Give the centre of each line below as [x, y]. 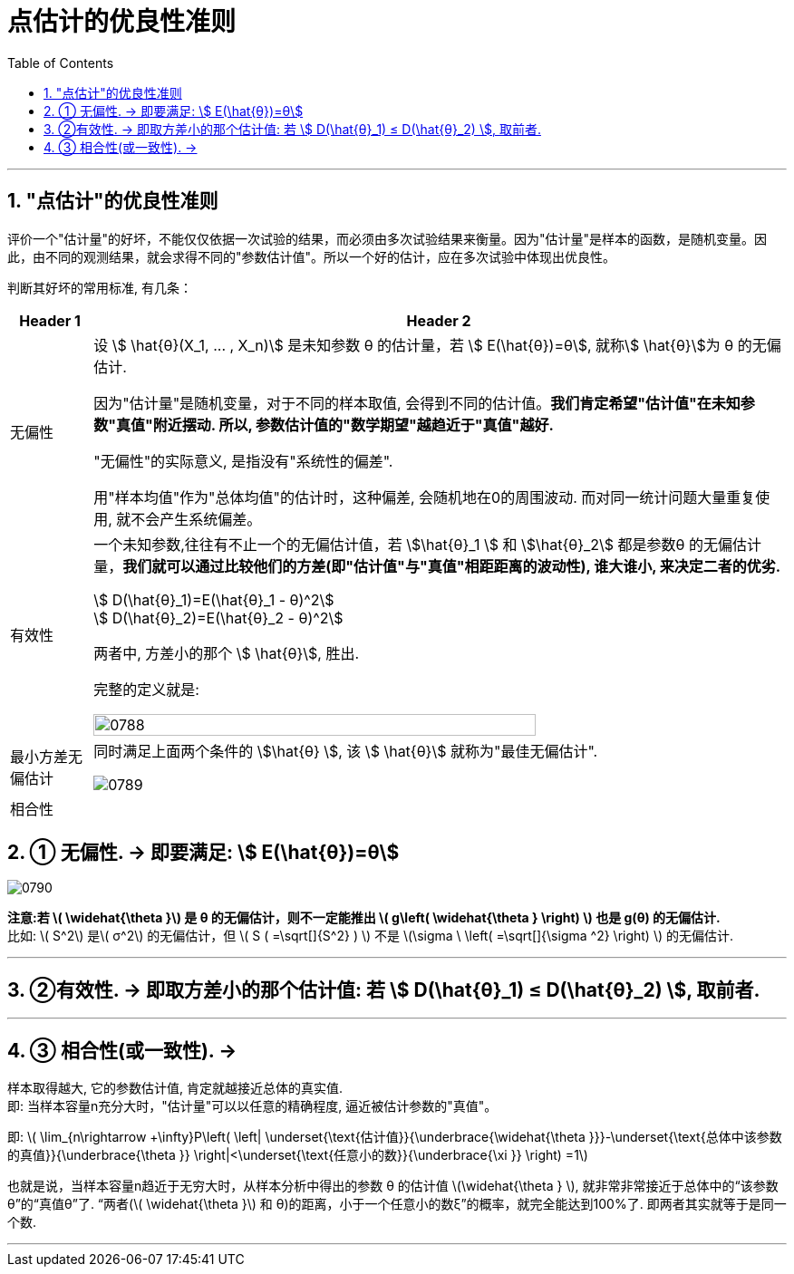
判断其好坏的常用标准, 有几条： [100, 287]
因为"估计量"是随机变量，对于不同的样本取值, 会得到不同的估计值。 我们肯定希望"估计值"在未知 [417, 403]
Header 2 [439, 320]
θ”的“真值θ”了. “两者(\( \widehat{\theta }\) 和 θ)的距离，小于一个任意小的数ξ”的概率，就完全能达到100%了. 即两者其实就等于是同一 [397, 1204]
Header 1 [50, 320]
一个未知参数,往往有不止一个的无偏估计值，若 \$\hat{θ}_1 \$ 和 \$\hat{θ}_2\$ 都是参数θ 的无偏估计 [428, 544]
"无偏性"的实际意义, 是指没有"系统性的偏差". [243, 461]
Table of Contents [61, 63]
